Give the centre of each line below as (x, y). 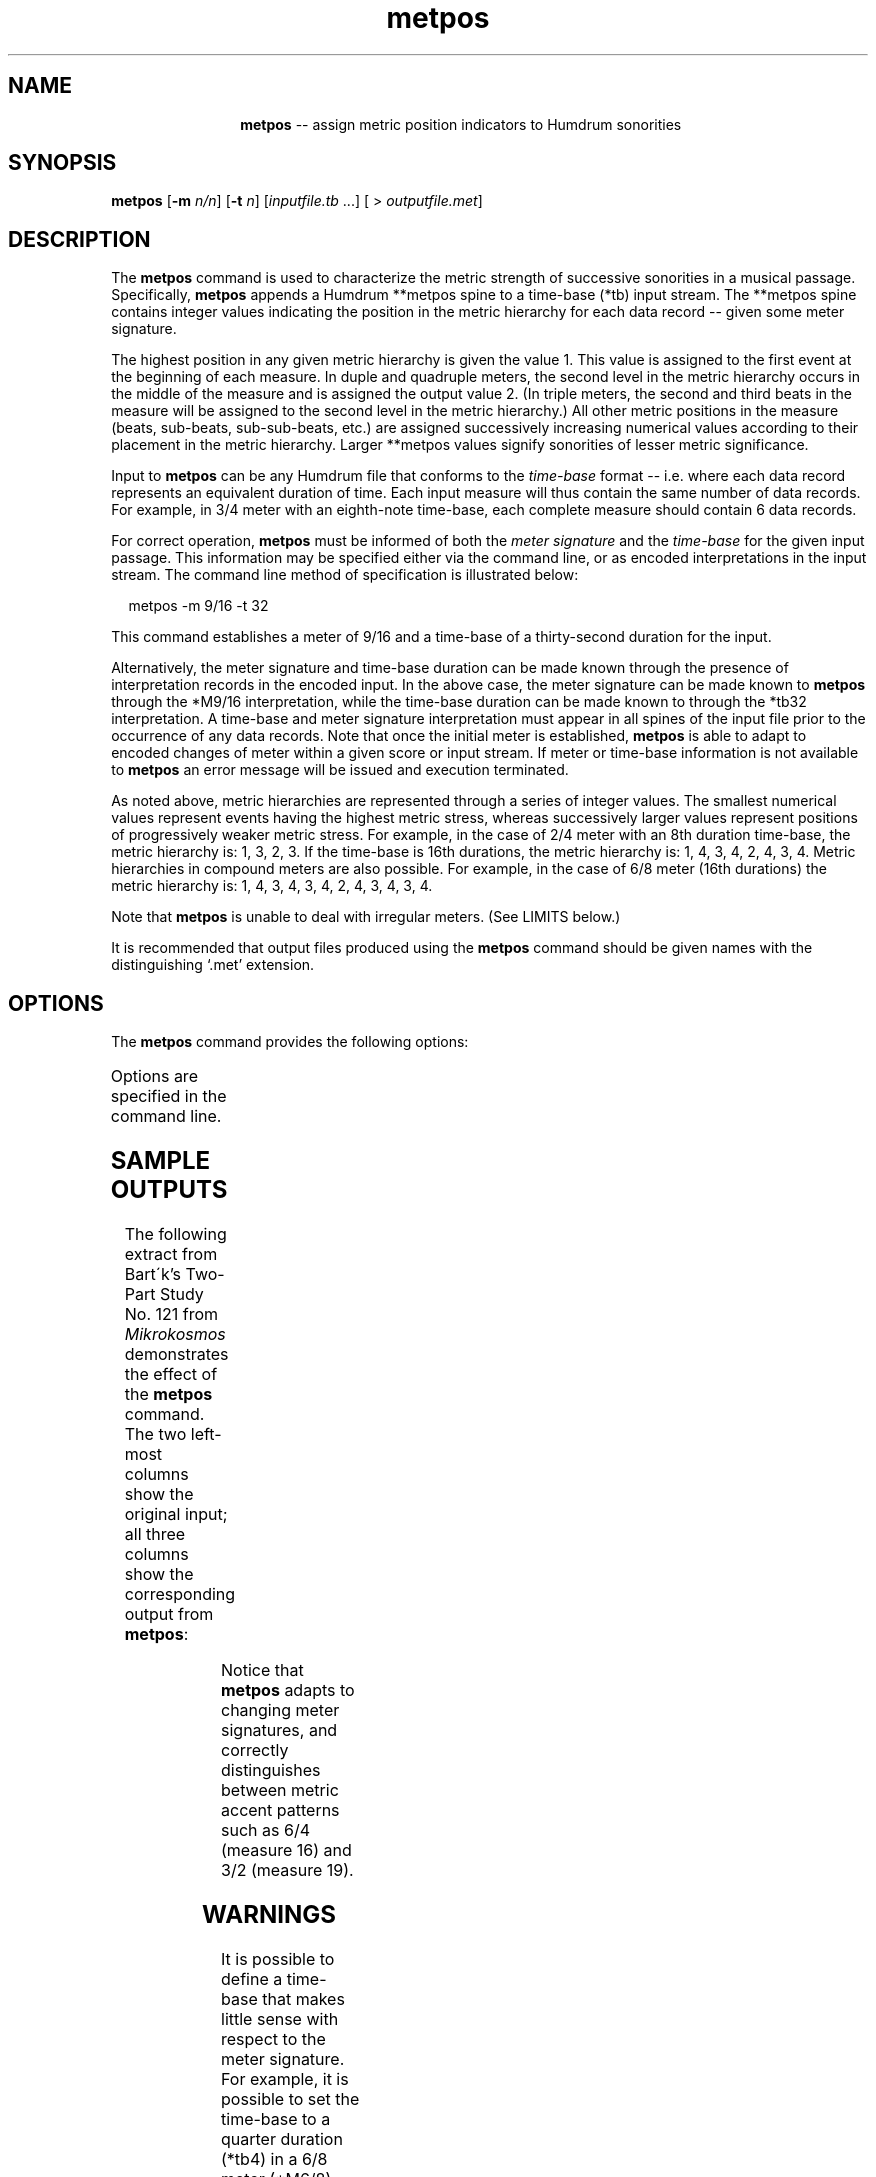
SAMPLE (160, 1161)
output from (169, 1613)
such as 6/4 (265, 1829)
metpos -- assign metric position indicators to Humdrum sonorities (461, 124)
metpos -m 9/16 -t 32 (198, 606)
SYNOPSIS (62, 163)
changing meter (280, 1709)
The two (155, 1433)
